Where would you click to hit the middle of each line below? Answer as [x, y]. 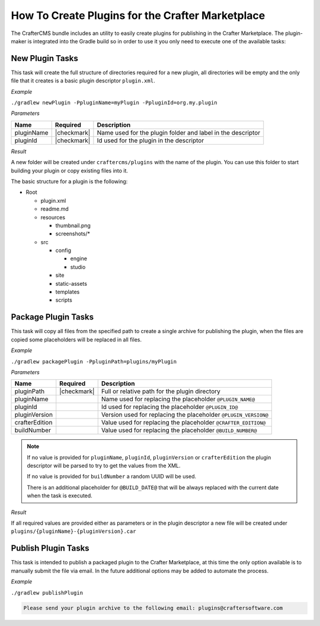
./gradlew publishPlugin [47, 593]
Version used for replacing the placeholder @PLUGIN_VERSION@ [185, 415]
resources [53, 217]
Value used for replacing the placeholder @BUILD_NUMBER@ [179, 430]
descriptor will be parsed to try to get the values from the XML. [104, 466]
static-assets [71, 283]
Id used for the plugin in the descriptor [151, 140]
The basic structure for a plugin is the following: [69, 181]
